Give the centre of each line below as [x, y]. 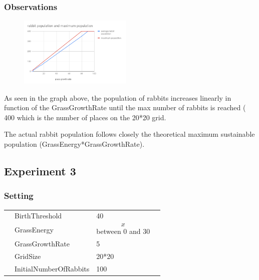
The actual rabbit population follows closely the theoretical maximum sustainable [129, 134]
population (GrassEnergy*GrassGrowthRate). [74, 144]
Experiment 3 [40, 171]
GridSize [28, 256]
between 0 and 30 [123, 231]
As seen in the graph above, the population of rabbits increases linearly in [118, 97]
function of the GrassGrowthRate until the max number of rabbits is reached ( [125, 107]
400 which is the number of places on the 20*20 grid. [85, 117]
